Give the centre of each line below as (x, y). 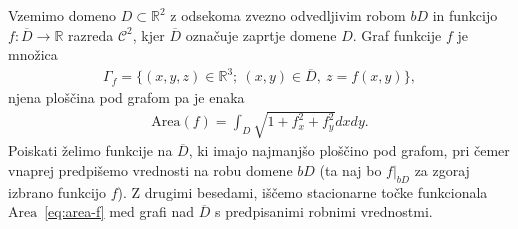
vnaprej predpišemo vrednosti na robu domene (150, 170)
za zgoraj (442, 170)
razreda (91, 34)
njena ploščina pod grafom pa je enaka (126, 97)
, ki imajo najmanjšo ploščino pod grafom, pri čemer (349, 150)
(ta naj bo (350, 170)
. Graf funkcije (397, 34)
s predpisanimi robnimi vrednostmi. (323, 211)
